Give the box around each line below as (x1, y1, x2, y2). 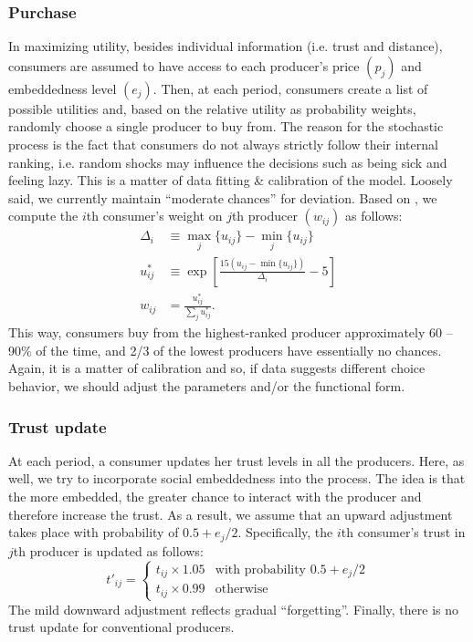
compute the (8, 206, 79, 225)
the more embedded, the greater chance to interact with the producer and (8, 487, 422, 506)
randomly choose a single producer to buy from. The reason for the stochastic (8, 117, 444, 136)
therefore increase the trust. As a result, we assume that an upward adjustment (8, 504, 453, 523)
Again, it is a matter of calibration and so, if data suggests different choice (8, 358, 426, 378)
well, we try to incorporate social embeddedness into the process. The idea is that (8, 469, 466, 488)
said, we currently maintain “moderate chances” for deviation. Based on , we (8, 188, 437, 207)
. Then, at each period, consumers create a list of (152, 78, 428, 98)
